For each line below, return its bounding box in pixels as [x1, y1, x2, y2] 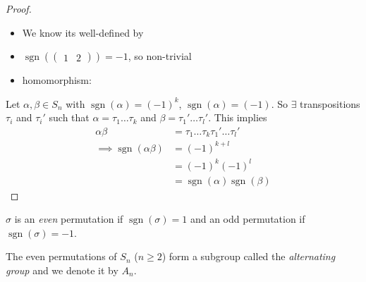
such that [49, 110, 90, 125]
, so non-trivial [128, 49, 192, 63]
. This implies [208, 110, 267, 125]
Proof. [6, 1, 32, 16]
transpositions [300, 96, 360, 111]
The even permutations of [6, 249, 117, 264]
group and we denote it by [6, 262, 118, 277]
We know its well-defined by [22, 25, 144, 39]
